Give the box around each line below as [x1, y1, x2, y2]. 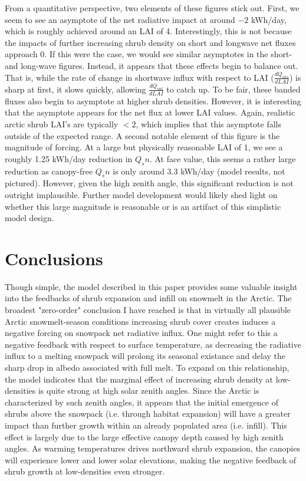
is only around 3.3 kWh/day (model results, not [113, 164, 285, 177]
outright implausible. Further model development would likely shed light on [5, 188, 278, 200]
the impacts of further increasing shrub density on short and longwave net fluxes [5, 36, 296, 48]
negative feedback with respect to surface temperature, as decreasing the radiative [5, 338, 301, 350]
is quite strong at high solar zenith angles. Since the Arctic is [38, 384, 259, 397]
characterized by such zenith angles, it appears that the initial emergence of [5, 396, 278, 408]
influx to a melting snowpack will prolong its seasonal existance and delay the [5, 350, 286, 362]
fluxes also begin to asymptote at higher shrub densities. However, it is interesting [5, 94, 301, 107]
